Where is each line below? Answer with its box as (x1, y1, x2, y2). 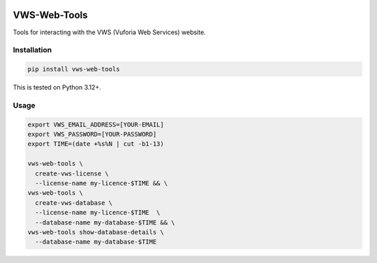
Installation (13, 45, 52, 55)
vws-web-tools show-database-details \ (27, 228, 164, 236)
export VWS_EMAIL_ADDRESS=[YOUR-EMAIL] (27, 120, 164, 129)
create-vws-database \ (35, 199, 113, 206)
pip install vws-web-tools (27, 65, 120, 73)
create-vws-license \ (35, 169, 110, 178)
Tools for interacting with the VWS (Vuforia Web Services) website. (13, 28, 206, 36)
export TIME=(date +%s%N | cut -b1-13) (27, 140, 164, 148)
